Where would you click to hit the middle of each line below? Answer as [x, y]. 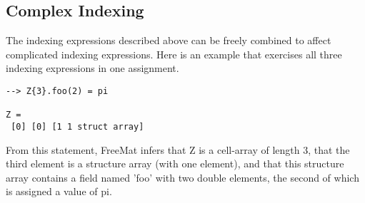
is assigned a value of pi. [59, 191]
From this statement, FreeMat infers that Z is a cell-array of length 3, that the [178, 149]
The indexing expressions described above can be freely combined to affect [169, 40]
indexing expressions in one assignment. [92, 68]
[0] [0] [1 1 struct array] [77, 126]
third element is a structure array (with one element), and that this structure [175, 163]
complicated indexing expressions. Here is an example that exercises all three [174, 54]
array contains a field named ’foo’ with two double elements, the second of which [182, 177]
